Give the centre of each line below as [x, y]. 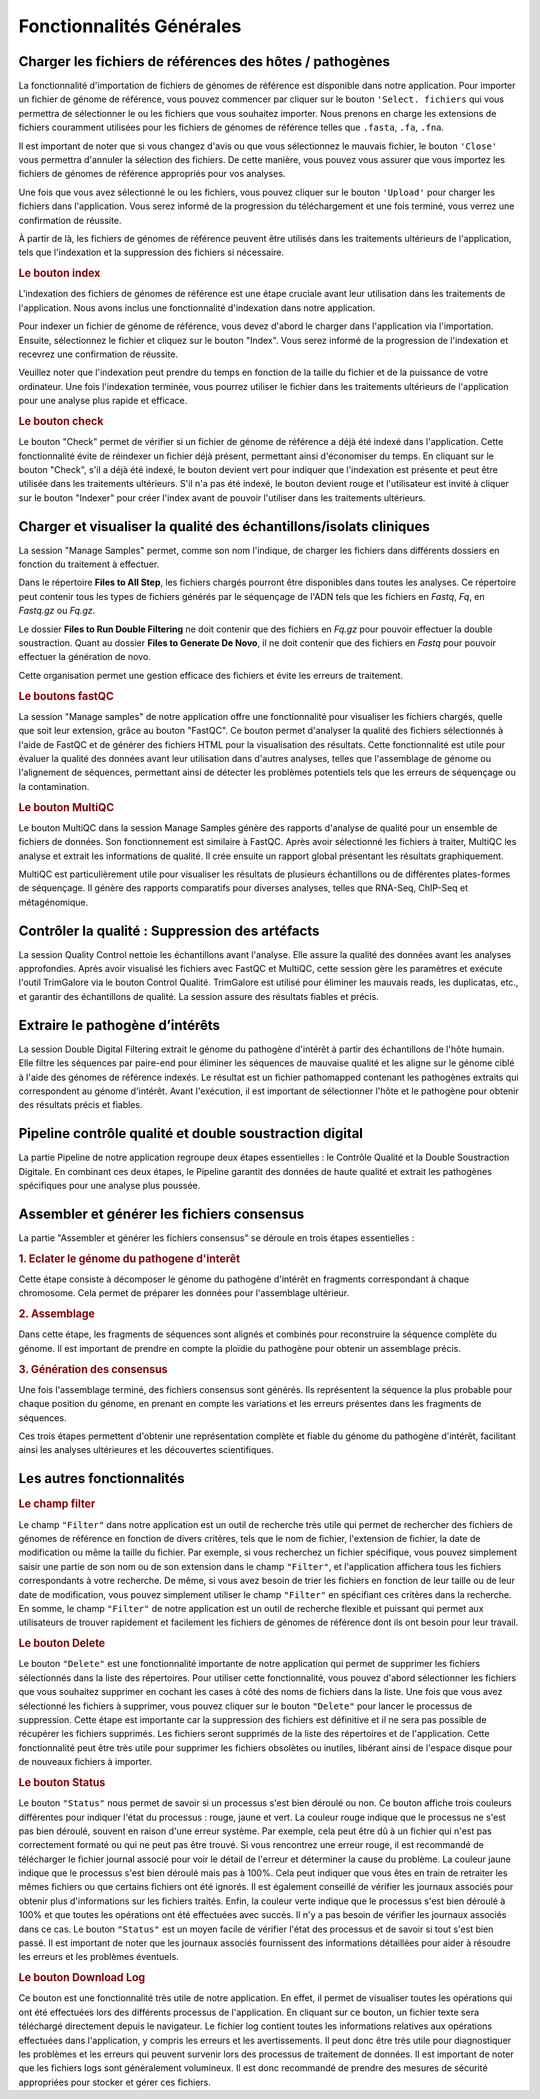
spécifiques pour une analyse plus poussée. [109, 1186]
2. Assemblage [56, 1314]
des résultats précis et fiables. [80, 1105]
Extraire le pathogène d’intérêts [119, 1025]
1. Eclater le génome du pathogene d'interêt [129, 1258]
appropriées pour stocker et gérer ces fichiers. [115, 2082]
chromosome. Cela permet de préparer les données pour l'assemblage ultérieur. [184, 1293]
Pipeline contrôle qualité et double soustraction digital [191, 1133]
